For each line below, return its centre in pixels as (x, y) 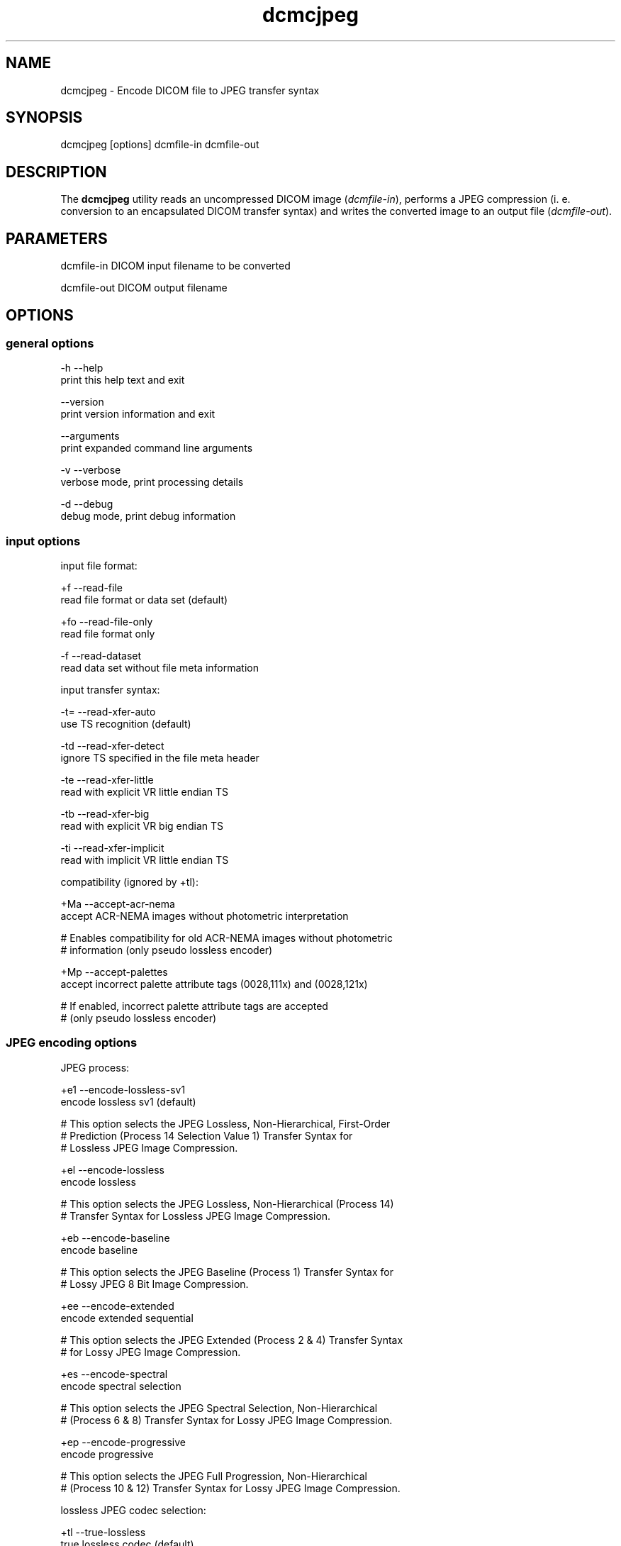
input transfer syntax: (110, 690)
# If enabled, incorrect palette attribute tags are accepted (194, 1006)
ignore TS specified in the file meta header (160, 758)
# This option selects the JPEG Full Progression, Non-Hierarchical (214, 1476)
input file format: (99, 566)
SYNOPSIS (44, 118)
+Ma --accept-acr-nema (118, 904)
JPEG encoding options (72, 1043)
